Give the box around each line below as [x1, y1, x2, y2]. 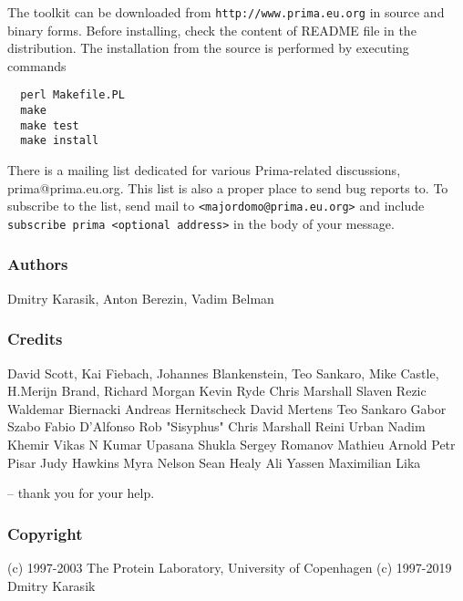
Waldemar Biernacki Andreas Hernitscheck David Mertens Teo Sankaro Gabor [7, 399, 447, 418]
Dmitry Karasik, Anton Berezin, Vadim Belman [7, 288, 274, 307]
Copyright [7, 522, 83, 544]
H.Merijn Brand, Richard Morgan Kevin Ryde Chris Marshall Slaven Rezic [7, 381, 427, 400]
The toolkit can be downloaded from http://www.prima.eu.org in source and [7, 3, 445, 21]
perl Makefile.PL [20, 88, 125, 102]
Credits [7, 327, 63, 350]
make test [20, 119, 79, 132]
